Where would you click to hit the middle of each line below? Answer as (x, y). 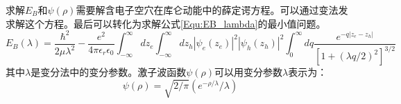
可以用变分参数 (249, 72)
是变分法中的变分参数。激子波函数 (109, 72)
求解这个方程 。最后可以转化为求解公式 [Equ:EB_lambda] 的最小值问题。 (166, 23)
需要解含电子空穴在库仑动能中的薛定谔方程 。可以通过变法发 (212, 10)
